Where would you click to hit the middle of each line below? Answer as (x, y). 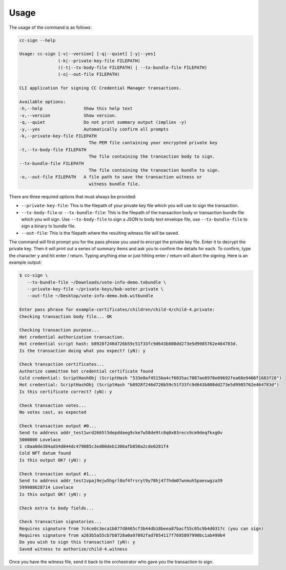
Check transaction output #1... (58, 474)
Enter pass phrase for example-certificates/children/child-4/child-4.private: (117, 310)
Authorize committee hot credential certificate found (86, 371)
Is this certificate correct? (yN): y (66, 392)
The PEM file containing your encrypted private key (153, 143)
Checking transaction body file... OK (66, 316)
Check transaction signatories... (61, 522)
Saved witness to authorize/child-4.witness (73, 549)
